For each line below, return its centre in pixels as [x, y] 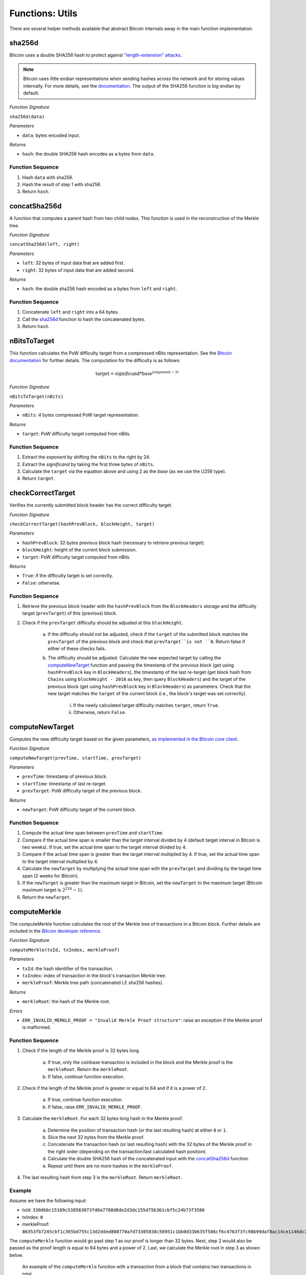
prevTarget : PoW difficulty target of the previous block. [82, 791]
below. [16, 1255]
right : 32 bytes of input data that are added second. [78, 270]
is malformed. [36, 1027]
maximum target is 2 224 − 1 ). [53, 890]
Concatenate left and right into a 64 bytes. [71, 312]
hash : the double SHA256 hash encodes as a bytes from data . [88, 154]
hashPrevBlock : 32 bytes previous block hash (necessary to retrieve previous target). [113, 543]
